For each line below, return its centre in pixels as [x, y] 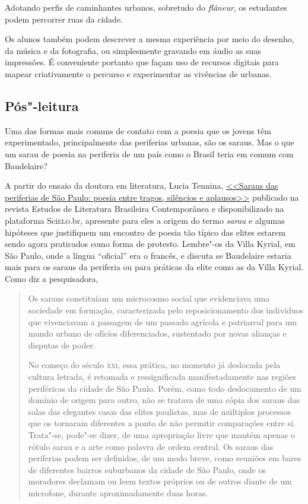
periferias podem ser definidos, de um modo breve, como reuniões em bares [165, 458]
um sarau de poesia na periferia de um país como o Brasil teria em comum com [149, 153]
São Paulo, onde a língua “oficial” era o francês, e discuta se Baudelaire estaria [148, 255]
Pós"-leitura [42, 105]
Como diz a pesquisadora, [52, 278]
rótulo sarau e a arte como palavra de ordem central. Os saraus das [151, 446]
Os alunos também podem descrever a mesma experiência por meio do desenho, [150, 39]
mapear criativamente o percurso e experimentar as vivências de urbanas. [138, 73]
